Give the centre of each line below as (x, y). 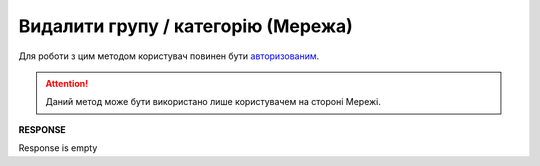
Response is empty (58, 148)
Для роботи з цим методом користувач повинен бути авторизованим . (169, 56)
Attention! (67, 83)
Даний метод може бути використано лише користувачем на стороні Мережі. (213, 102)
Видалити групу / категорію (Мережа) (186, 26)
